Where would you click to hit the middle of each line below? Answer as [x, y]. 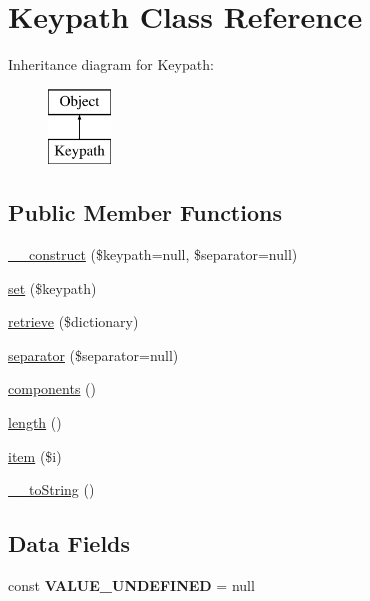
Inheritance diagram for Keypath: [111, 64]
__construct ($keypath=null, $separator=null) [153, 254]
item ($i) [35, 455]
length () [35, 422]
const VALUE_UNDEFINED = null [131, 585]
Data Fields [69, 543]
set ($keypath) [52, 287]
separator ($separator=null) [93, 354]
